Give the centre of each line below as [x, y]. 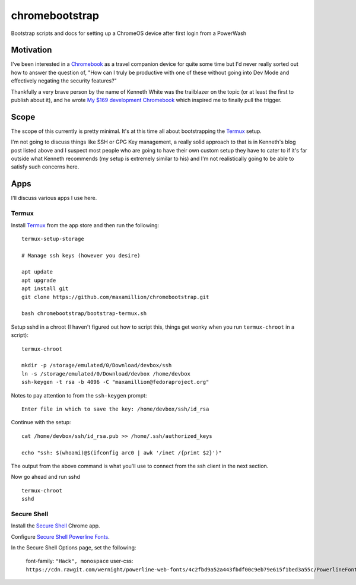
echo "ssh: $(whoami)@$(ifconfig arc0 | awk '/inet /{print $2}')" [122, 453]
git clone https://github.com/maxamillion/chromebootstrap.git [115, 297]
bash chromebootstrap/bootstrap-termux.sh [84, 314]
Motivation [31, 50]
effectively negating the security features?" [64, 81]
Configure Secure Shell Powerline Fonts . [60, 536]
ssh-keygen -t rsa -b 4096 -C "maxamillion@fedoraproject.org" [115, 382]
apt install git [45, 289]
